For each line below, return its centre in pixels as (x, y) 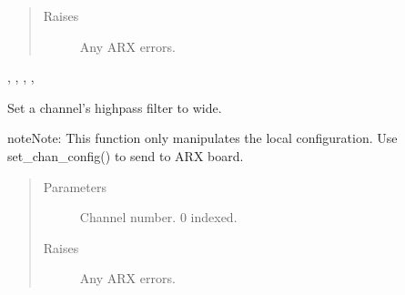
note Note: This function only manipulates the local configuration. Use (202, 138)
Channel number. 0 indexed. (158, 217)
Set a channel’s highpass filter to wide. (115, 107)
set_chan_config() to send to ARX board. (126, 155)
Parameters (75, 186)
